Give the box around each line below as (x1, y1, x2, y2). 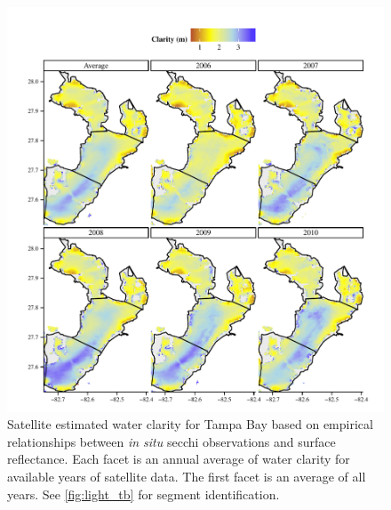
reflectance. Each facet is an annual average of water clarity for (7, 449, 350, 468)
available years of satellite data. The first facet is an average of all (7, 467, 366, 485)
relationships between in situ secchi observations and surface (7, 432, 336, 450)
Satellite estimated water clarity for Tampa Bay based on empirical (7, 415, 373, 433)
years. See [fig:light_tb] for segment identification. (7, 484, 280, 503)
